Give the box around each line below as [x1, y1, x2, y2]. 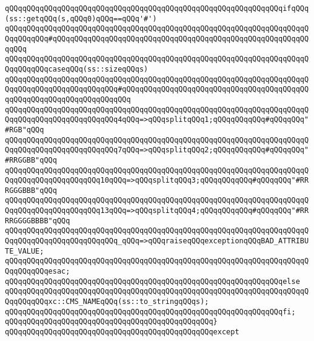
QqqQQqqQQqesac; [5, 267, 70, 276]
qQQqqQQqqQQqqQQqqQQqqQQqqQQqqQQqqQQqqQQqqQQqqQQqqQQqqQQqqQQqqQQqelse [5, 277, 300, 286]
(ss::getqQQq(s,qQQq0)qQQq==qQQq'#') [5, 14, 157, 23]
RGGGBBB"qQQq [5, 186, 57, 195]
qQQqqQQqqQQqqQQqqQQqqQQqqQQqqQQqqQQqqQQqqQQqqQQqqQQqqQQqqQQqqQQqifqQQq [5, 4, 309, 13]
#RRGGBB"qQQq [5, 155, 57, 164]
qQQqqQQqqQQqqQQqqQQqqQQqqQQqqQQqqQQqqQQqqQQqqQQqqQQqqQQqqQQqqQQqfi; [5, 307, 296, 316]
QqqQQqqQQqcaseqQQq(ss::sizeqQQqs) [5, 64, 149, 73]
